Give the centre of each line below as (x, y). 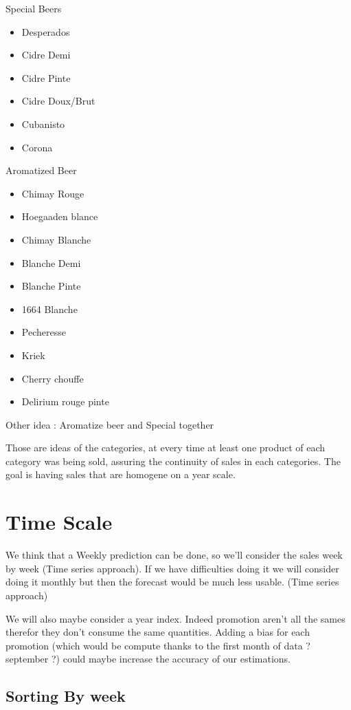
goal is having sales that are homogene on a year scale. (121, 474)
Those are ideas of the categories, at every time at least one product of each (166, 448)
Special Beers (34, 8)
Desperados (46, 31)
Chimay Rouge (53, 193)
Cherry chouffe (53, 378)
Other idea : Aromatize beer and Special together (110, 424)
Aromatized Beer (41, 170)
